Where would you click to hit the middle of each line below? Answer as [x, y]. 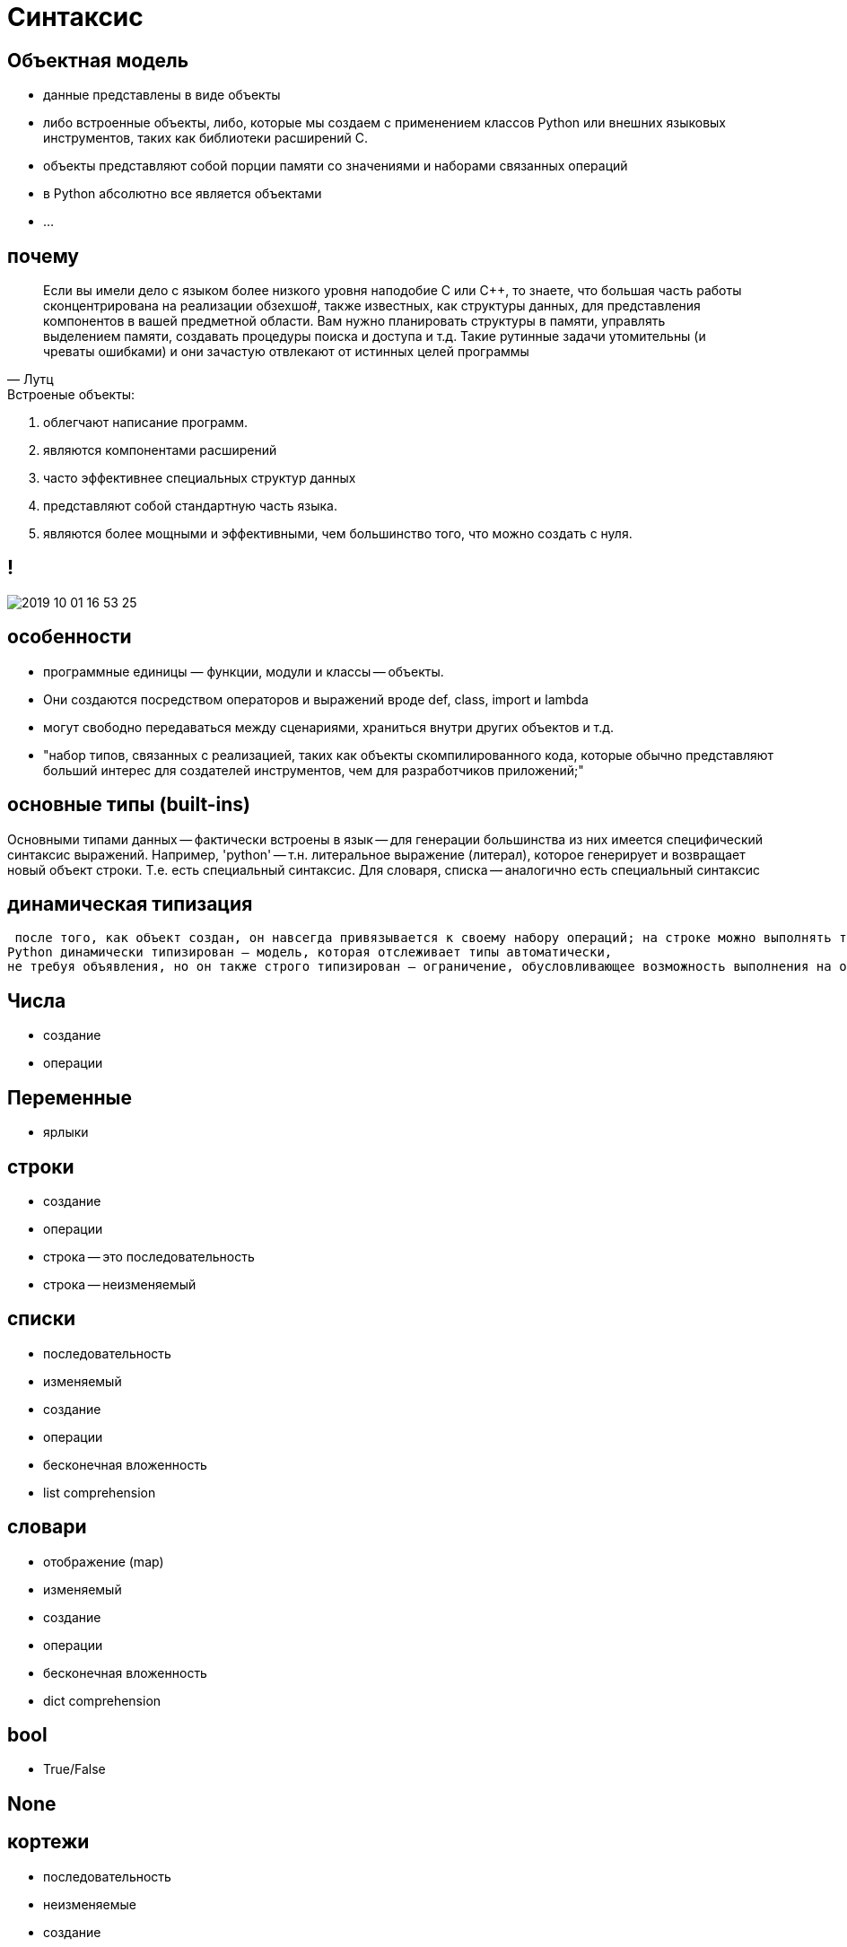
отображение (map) [104, 1561]
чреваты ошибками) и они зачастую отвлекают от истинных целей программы [286, 352]
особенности [70, 637]
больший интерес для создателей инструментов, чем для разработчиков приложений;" [314, 770]
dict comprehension [102, 1700]
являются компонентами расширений [160, 450]
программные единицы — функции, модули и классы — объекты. [244, 671]
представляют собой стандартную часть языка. [190, 506]
